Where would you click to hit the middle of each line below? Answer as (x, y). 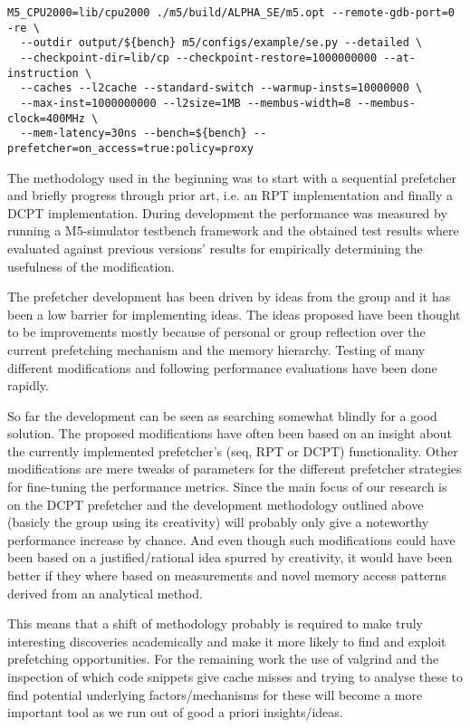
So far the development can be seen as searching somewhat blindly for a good (222, 415)
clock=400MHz (46, 118)
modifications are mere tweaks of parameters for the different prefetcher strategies (235, 469)
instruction (43, 73)
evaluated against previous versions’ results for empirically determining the (215, 248)
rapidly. (28, 385)
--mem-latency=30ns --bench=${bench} (134, 134)
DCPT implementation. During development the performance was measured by (227, 212)
